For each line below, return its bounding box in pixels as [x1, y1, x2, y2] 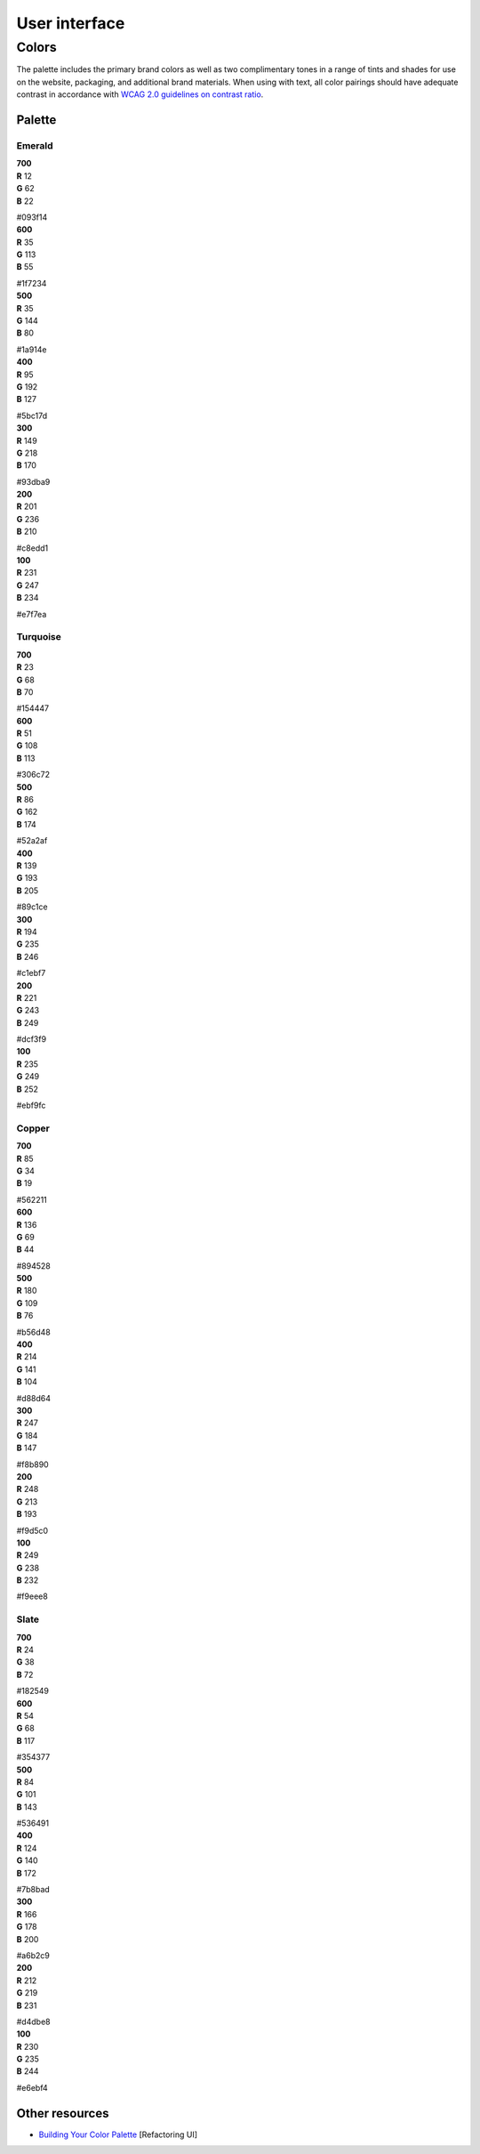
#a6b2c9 [16, 1949, 51, 1961]
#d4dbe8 [16, 2016, 51, 2027]
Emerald [16, 139, 53, 151]
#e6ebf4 [16, 2082, 48, 2093]
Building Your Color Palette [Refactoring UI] [38, 2129, 198, 2140]
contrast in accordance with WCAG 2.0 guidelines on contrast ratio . [16, 89, 264, 100]
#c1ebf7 [16, 968, 46, 979]
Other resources [16, 2105, 109, 2121]
